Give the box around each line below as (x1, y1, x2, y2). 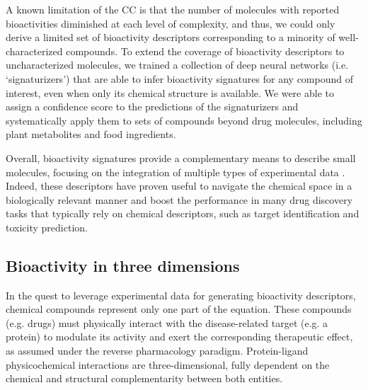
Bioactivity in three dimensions (6, 254, 240, 276)
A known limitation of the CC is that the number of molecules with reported (6, 2, 340, 16)
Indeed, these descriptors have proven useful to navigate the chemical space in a (6, 178, 352, 193)
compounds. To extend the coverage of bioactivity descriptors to (66, 43, 345, 58)
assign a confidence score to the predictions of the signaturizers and (6, 99, 299, 114)
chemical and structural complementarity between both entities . (6, 371, 283, 386)
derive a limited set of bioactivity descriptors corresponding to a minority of (6, 30, 335, 45)
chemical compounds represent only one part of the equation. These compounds (6, 302, 352, 316)
